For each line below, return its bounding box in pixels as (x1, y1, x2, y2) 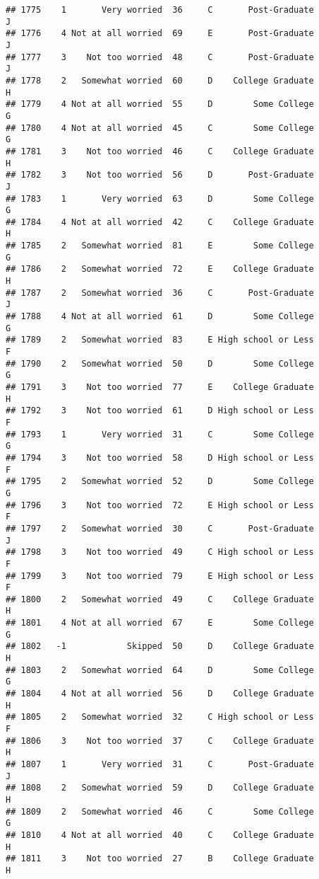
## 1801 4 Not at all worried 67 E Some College (6, 618, 314, 628)
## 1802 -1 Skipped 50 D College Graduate (6, 641, 314, 652)
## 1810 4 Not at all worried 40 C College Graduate (6, 829, 314, 840)
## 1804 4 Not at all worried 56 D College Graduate (6, 689, 314, 699)
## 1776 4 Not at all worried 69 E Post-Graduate (6, 28, 314, 39)
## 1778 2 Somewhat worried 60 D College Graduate (6, 75, 314, 86)
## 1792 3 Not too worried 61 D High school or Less (6, 406, 314, 416)
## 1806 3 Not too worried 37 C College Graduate (6, 735, 314, 746)
